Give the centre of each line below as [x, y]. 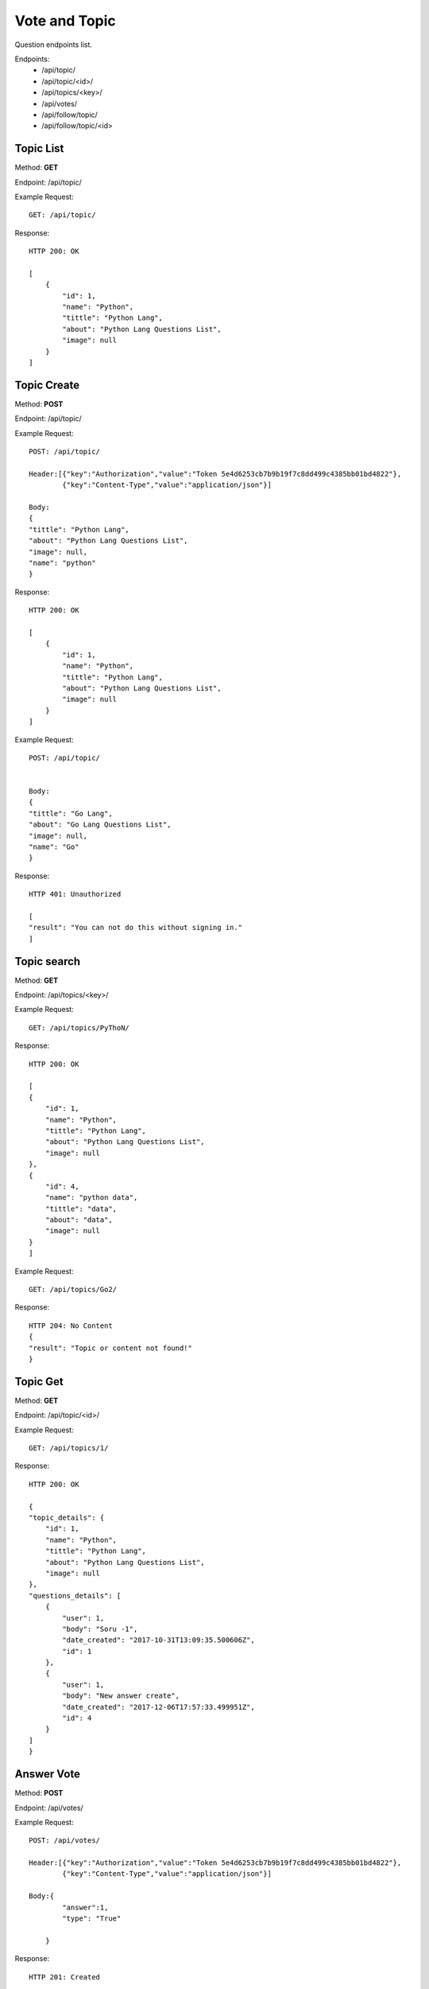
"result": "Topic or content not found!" [110, 1348]
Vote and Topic [66, 21]
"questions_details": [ [75, 1596]
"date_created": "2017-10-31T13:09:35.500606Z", [159, 1640]
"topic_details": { [67, 1518]
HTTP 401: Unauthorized [75, 894]
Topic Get [39, 1382]
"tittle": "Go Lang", [71, 813]
